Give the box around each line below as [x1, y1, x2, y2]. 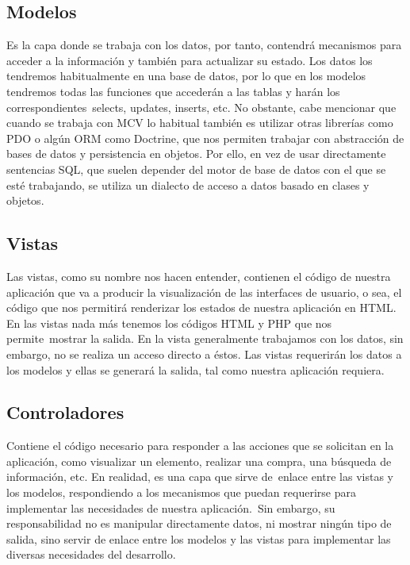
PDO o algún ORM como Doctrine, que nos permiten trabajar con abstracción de [6, 129, 404, 146]
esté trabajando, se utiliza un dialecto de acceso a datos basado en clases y [6, 176, 370, 193]
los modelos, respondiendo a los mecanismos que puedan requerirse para [6, 484, 356, 501]
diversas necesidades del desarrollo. [6, 546, 176, 563]
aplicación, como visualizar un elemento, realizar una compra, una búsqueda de [6, 452, 392, 469]
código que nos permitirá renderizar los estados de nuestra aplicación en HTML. [6, 299, 397, 316]
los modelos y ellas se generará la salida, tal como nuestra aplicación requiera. [6, 361, 385, 378]
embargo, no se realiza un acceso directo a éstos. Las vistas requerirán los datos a [6, 345, 402, 362]
